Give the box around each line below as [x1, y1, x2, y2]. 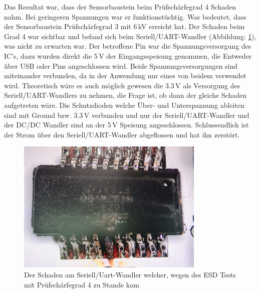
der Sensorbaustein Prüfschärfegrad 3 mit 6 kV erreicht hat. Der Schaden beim [4, 21, 245, 32]
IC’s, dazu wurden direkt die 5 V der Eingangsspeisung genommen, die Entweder [4, 50, 252, 61]
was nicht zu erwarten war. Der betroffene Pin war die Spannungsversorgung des [4, 41, 251, 51]
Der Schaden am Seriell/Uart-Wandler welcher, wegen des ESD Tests [24, 269, 236, 280]
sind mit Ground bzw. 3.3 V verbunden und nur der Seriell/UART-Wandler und [4, 109, 249, 120]
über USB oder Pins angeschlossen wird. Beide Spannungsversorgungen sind [4, 60, 238, 71]
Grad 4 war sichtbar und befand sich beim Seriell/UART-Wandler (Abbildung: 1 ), [4, 31, 256, 41]
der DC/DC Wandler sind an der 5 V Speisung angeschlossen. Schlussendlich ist [4, 119, 249, 130]
